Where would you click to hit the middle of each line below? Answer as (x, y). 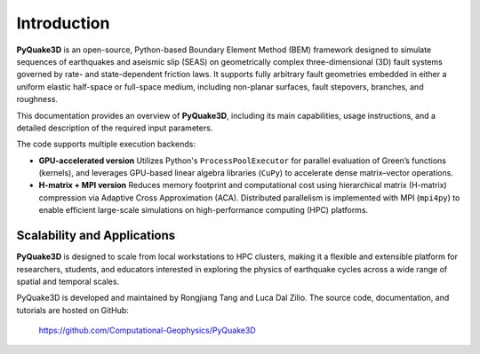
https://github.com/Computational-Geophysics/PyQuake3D (148, 330)
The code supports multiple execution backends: (106, 144)
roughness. (37, 99)
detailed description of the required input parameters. (115, 128)
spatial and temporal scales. (68, 281)
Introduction (63, 23)
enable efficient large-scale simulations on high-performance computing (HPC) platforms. (204, 210)
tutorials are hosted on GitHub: (72, 310)
